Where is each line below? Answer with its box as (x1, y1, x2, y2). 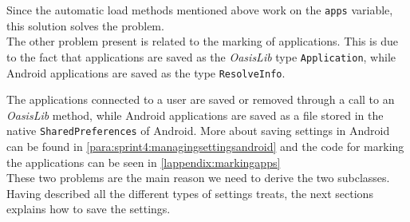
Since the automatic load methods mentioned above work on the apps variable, (6, 2, 393, 18)
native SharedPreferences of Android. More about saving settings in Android (6, 122, 390, 139)
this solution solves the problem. (6, 17, 164, 34)
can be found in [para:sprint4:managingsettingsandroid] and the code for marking (6, 138, 404, 154)
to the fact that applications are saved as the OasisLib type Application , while (6, 48, 396, 65)
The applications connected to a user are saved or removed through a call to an (6, 91, 395, 108)
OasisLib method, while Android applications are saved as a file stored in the (6, 106, 384, 123)
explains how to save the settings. (6, 200, 171, 217)
